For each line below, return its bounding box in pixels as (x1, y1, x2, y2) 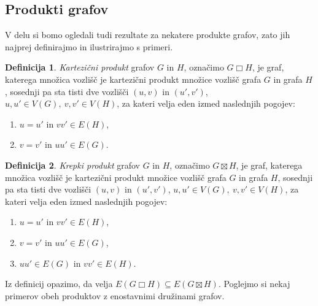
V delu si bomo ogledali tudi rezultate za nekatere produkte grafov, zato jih (5, 28, 290, 41)
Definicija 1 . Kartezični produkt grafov (5, 61, 155, 74)
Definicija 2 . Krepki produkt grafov (5, 158, 140, 171)
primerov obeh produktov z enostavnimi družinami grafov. (5, 289, 225, 302)
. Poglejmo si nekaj (218, 277, 290, 290)
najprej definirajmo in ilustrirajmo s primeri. (5, 40, 173, 53)
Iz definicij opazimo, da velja (5, 277, 113, 290)
